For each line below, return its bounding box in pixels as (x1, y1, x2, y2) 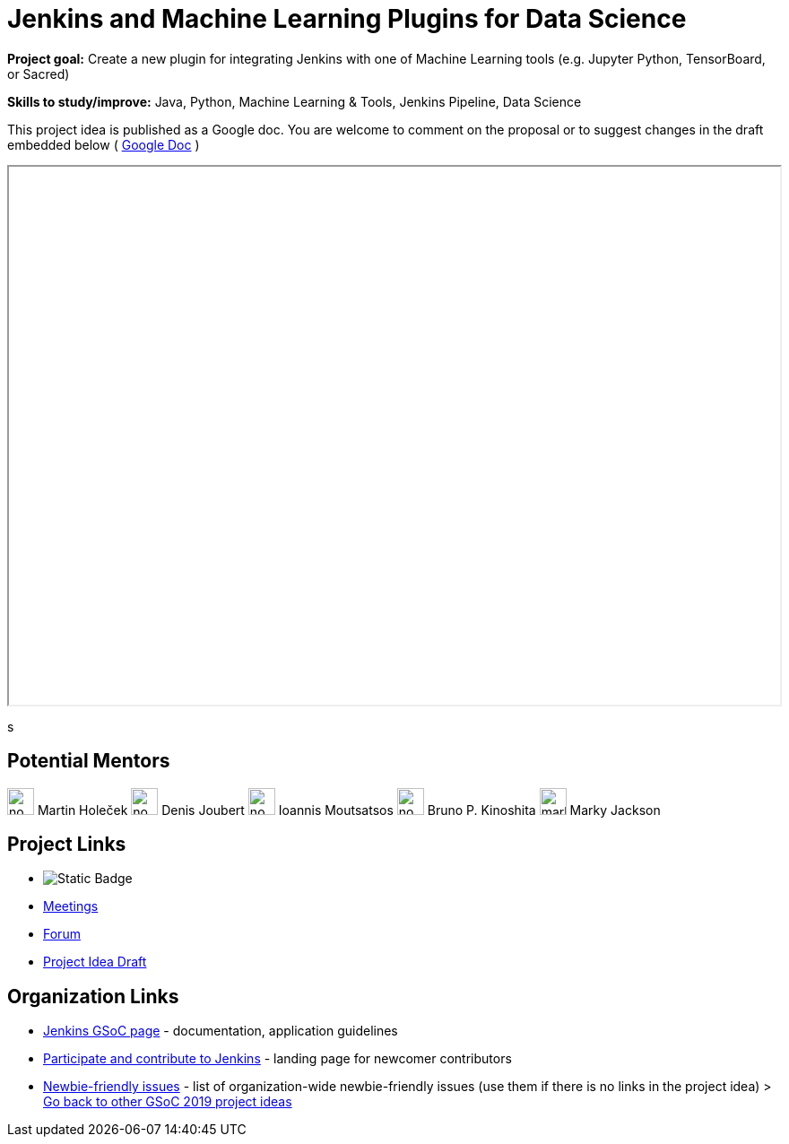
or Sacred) (7, 65, 70, 82)
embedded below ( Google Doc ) (7, 136, 200, 152)
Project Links (7, 833, 126, 856)
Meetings (43, 898, 99, 914)
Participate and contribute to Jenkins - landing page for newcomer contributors (43, 1051, 512, 1067)
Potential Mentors (7, 750, 170, 773)
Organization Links (7, 984, 179, 1008)
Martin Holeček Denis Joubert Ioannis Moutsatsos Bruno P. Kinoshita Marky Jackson (37, 802, 661, 818)
